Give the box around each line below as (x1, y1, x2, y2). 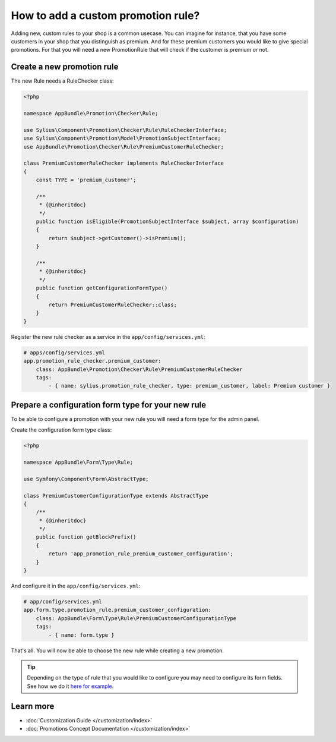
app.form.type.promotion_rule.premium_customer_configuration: (23, 606, 212, 614)
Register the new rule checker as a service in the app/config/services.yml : (11, 333, 205, 340)
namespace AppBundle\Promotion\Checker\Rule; (23, 110, 159, 117)
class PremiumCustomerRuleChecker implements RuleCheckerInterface (23, 160, 224, 166)
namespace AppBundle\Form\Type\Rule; (23, 458, 134, 466)
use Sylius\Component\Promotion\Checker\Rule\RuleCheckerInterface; (23, 127, 227, 133)
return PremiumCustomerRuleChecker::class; (48, 301, 177, 308)
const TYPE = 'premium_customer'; (36, 177, 137, 184)
